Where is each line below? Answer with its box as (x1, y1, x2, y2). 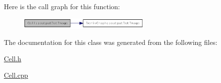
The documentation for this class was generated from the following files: (4, 37, 218, 47)
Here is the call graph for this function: (4, 1, 120, 11)
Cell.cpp (4, 69, 28, 80)
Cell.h (4, 54, 21, 64)
